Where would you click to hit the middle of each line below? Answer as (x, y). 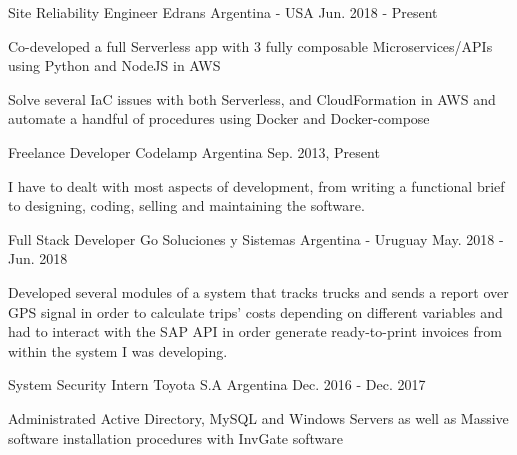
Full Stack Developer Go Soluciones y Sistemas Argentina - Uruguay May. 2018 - (256, 238)
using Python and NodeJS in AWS (114, 65)
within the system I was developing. (118, 350)
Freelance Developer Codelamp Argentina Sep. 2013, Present (194, 151)
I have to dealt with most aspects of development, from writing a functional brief (256, 185)
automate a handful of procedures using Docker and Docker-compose (219, 118)
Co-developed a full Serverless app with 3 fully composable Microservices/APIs (250, 45)
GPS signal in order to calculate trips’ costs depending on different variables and (255, 311)
